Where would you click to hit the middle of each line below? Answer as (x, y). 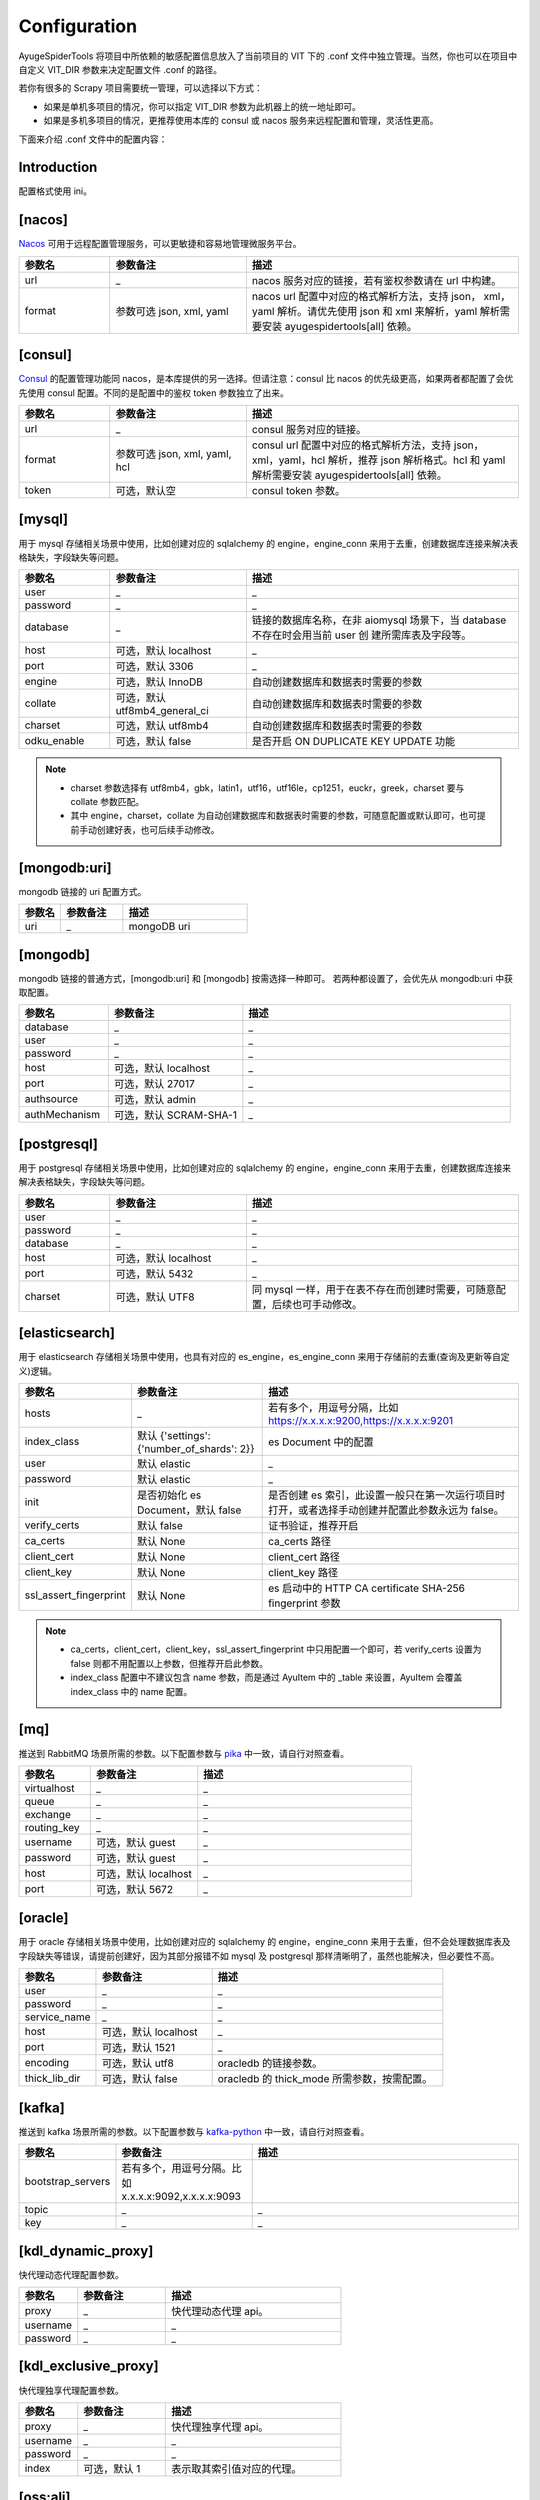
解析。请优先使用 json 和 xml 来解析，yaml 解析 (388, 311)
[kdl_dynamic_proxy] (86, 2250)
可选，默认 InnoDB (159, 682)
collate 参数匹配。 (107, 802)
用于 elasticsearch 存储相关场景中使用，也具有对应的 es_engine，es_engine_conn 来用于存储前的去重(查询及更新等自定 (264, 1357)
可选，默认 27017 (154, 1084)
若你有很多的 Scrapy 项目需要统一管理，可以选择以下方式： (141, 88)
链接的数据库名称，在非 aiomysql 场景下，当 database (379, 620)
